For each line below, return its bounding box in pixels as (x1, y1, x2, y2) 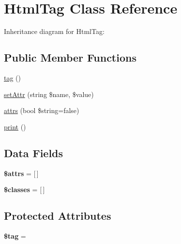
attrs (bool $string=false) (4, 105, 79, 115)
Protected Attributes (4, 208, 111, 223)
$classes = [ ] (4, 184, 45, 195)
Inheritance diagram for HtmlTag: (4, 26, 105, 36)
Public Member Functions (4, 50, 136, 65)
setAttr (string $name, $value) (4, 89, 94, 99)
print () (4, 121, 26, 131)
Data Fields (4, 145, 63, 160)
